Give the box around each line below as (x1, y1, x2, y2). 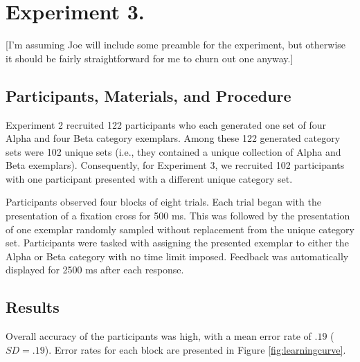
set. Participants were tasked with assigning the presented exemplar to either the (6, 235, 349, 250)
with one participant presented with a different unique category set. (6, 171, 293, 185)
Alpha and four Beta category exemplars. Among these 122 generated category (6, 131, 341, 145)
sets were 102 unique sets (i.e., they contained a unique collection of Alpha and (6, 144, 341, 159)
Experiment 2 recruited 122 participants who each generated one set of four (6, 117, 326, 132)
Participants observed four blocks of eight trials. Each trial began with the (6, 194, 321, 209)
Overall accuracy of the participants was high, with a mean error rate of (6, 329, 312, 343)
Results (6, 296, 60, 318)
